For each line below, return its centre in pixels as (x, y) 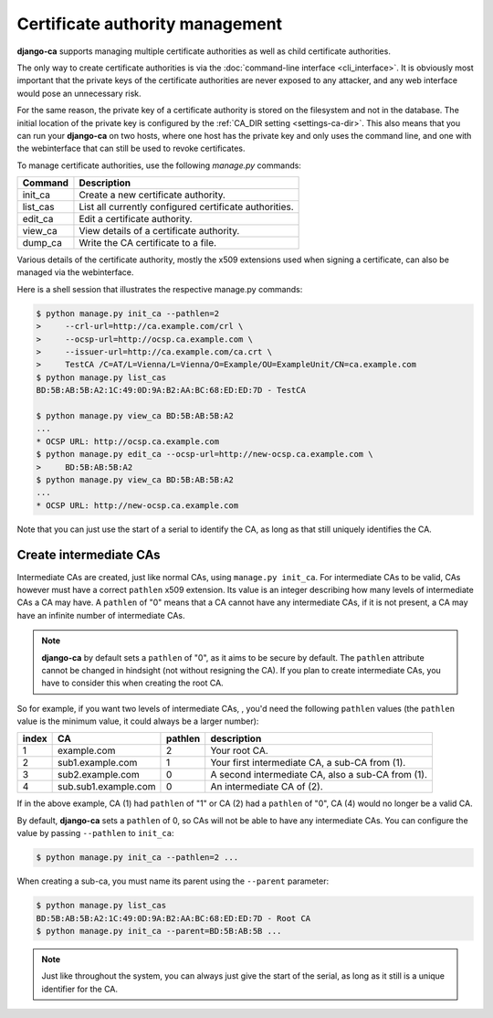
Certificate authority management (150, 24)
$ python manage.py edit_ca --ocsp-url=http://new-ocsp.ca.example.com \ (205, 454)
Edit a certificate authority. (136, 219)
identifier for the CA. (80, 989)
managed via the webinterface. (75, 272)
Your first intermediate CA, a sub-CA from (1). (308, 763)
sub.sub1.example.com (107, 787)
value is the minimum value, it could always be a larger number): (138, 721)
